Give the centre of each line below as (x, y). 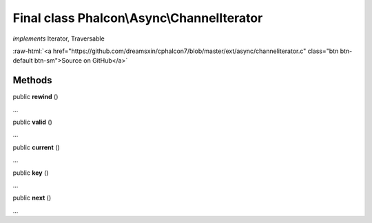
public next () (32, 198)
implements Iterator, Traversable (59, 39)
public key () (31, 173)
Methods (32, 80)
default (23, 61)
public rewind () (35, 97)
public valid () (33, 122)
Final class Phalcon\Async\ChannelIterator (138, 18)
